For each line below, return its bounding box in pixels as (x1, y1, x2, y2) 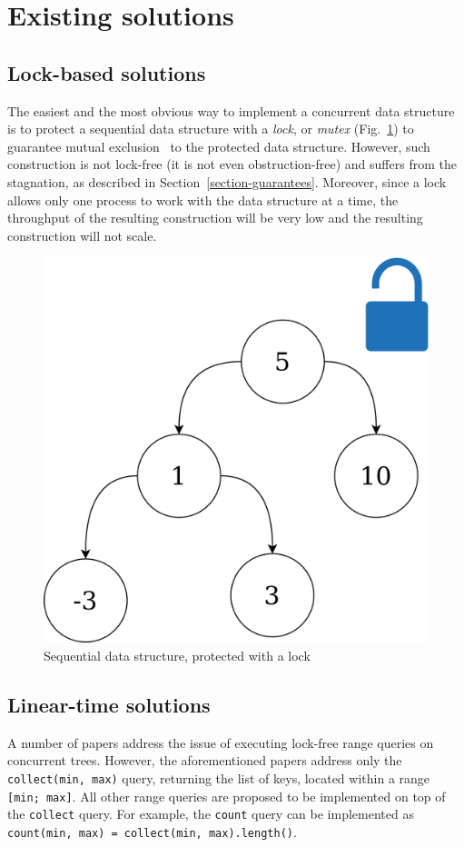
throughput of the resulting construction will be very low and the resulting (7, 208, 423, 227)
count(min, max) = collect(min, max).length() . (7, 822, 297, 841)
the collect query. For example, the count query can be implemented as (7, 804, 414, 823)
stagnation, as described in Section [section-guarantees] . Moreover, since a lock (7, 172, 447, 191)
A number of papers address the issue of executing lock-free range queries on (7, 732, 434, 752)
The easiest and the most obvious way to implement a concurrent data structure (7, 101, 455, 120)
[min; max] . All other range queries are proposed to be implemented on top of (7, 786, 446, 805)
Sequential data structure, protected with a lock (44, 645, 311, 664)
